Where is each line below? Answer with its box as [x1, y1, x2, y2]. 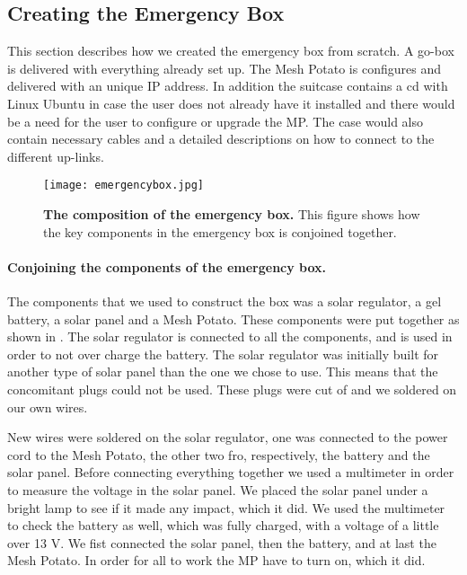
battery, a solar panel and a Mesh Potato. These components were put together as [7, 309, 460, 328]
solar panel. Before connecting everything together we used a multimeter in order [7, 463, 454, 482]
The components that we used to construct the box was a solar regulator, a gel [7, 292, 442, 310]
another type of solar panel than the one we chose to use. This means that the [7, 362, 438, 381]
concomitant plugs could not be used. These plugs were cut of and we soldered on [7, 379, 457, 398]
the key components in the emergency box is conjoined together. [43, 222, 397, 241]
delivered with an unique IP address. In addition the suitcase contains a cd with [7, 76, 448, 95]
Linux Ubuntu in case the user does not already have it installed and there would [7, 93, 455, 112]
